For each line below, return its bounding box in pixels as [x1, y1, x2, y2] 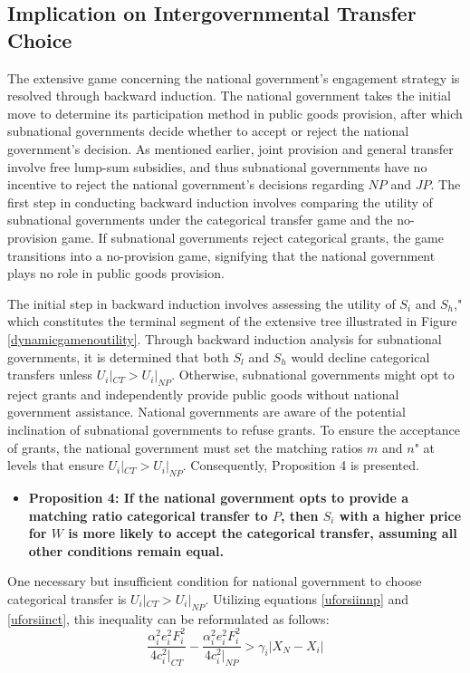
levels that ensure [7, 456, 104, 475]
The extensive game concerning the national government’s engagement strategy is [7, 68, 460, 87]
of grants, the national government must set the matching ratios [7, 437, 363, 457]
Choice [7, 25, 72, 53]
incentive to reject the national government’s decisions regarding [7, 175, 364, 194]
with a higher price [339, 505, 462, 524]
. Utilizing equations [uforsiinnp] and [205, 590, 409, 609]
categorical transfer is [7, 590, 127, 609]
